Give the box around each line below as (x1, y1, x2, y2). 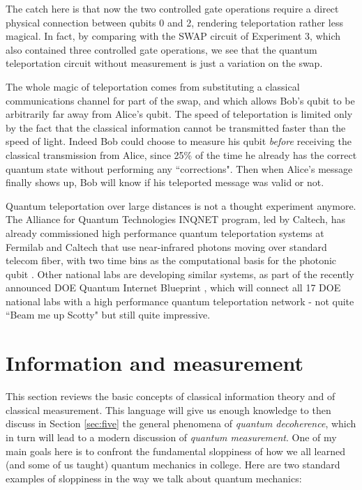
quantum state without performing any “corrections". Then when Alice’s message (6, 161, 353, 176)
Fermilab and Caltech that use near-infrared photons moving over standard (6, 239, 327, 254)
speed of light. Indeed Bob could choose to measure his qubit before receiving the (6, 134, 352, 148)
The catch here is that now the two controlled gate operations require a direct (6, 1, 339, 15)
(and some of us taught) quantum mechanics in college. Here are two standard (6, 457, 340, 472)
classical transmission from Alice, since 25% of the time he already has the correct (6, 147, 357, 162)
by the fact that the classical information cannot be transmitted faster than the (6, 120, 346, 135)
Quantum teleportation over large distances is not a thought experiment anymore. (6, 198, 356, 213)
